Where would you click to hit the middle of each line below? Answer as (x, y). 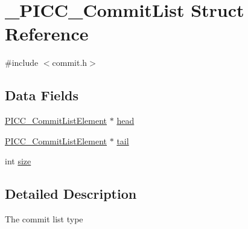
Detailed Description (71, 194)
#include (22, 63)
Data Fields (42, 95)
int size (18, 161)
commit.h (70, 63)
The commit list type (44, 219)
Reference (47, 34)
